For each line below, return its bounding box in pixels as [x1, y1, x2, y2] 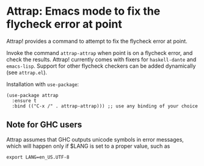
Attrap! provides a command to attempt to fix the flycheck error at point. [6, 37, 188, 45]
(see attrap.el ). [6, 68, 48, 76]
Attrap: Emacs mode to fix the [6, 4, 161, 18]
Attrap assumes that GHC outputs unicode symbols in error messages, [6, 135, 184, 143]
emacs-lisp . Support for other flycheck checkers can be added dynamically [6, 62, 196, 70]
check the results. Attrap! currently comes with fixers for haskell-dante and [6, 56, 197, 63]
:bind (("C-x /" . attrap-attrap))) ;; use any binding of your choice [12, 103, 199, 109]
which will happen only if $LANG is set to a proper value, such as [6, 142, 170, 150]
